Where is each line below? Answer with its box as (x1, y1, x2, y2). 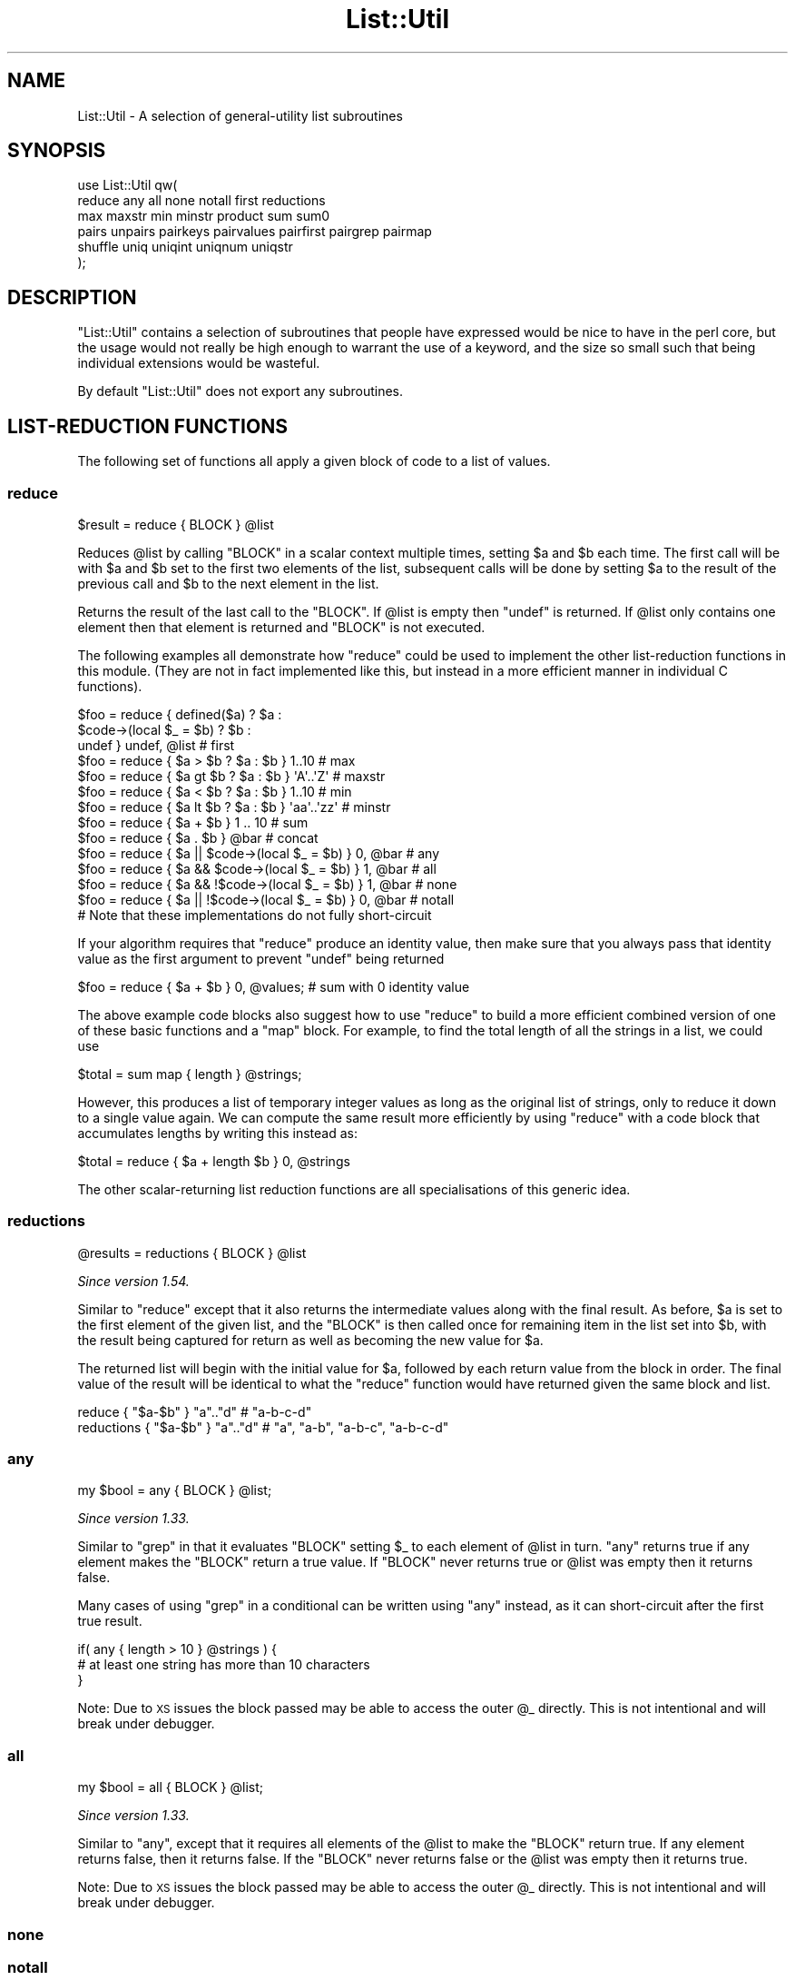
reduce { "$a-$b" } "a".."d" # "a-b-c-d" (77, 1403, 312, 1420)
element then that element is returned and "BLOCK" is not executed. (77, 619, 486, 635)
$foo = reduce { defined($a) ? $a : (77, 706, 282, 722)
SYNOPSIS (7, 139, 106, 163)
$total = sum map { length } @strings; (77, 1065, 302, 1082)
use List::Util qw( (77, 177, 178, 193)
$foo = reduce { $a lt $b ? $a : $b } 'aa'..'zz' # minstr (77, 798, 391, 815)
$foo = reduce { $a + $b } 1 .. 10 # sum (77, 814, 309, 830)
